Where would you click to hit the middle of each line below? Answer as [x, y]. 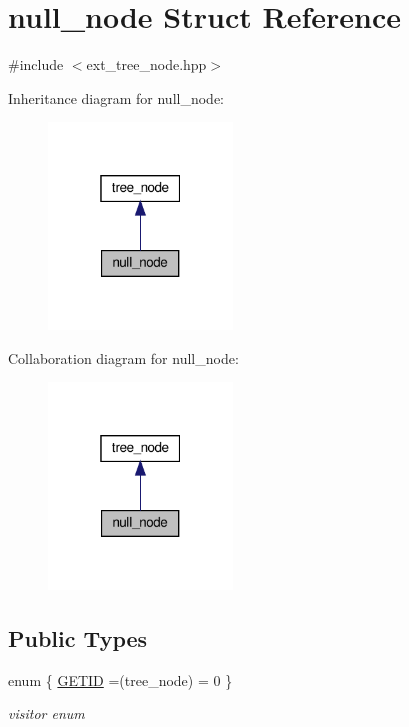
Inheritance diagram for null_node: [116, 97]
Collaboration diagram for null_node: [123, 357]
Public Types [78, 637]
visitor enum [46, 713]
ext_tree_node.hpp [146, 64]
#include [36, 64]
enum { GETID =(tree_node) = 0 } [120, 679]
